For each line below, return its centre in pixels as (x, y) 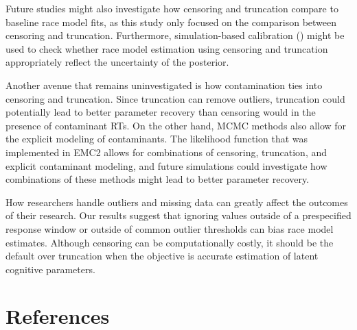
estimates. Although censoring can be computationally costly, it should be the (170, 242)
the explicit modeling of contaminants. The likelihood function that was (157, 139)
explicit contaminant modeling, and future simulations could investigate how (166, 165)
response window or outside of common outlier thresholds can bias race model (170, 228)
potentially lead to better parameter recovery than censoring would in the (161, 112)
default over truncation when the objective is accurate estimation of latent (162, 256)
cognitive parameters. (50, 269)
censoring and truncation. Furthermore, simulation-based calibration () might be (175, 35)
